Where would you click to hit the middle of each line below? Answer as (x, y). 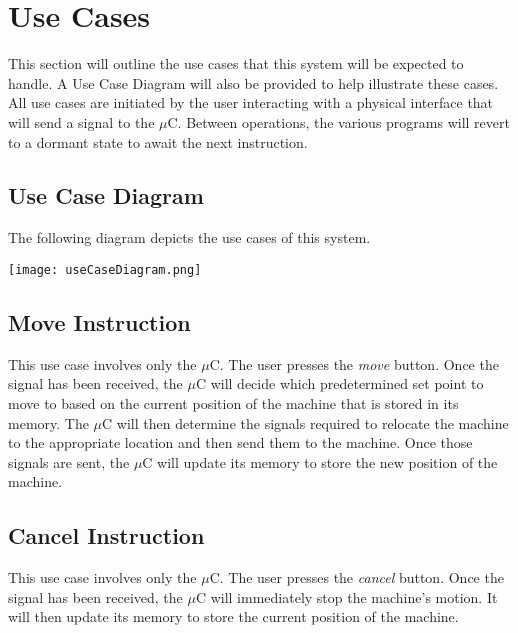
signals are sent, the (69, 461)
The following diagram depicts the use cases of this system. (189, 237)
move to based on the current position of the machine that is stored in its (233, 402)
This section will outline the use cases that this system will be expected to (236, 63)
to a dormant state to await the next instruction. (158, 141)
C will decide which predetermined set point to (339, 383)
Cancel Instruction (106, 535)
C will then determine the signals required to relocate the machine (305, 422)
